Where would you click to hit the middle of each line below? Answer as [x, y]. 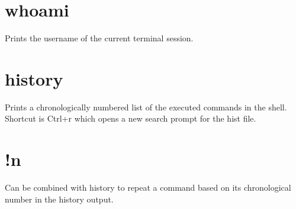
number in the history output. [59, 199]
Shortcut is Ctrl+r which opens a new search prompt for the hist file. [131, 118]
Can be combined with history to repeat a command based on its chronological [148, 187]
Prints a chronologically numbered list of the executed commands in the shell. [146, 107]
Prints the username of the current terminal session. [99, 38]
